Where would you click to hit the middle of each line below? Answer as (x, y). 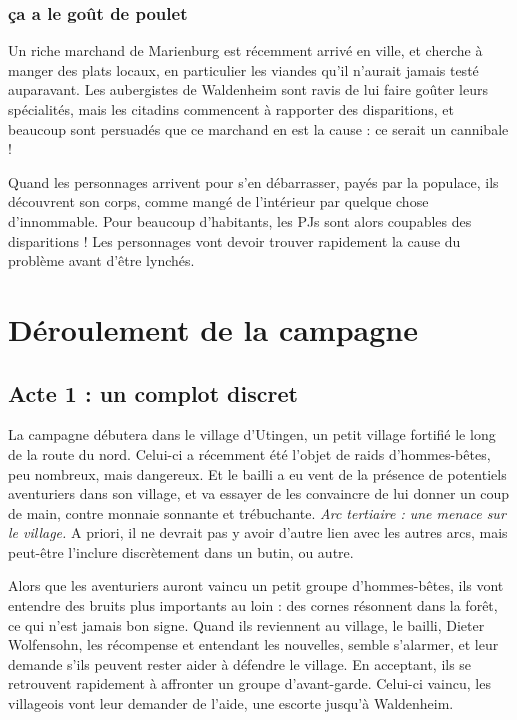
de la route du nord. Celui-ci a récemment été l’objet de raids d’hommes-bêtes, (249, 453)
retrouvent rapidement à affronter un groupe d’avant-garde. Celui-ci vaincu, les (249, 683)
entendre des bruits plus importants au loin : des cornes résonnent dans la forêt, (253, 605)
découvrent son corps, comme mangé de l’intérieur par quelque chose (218, 201)
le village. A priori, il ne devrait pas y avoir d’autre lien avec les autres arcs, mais (258, 532)
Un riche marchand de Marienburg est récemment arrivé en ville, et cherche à (245, 50)
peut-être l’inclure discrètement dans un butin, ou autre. (181, 551)
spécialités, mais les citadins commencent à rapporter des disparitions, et (231, 109)
